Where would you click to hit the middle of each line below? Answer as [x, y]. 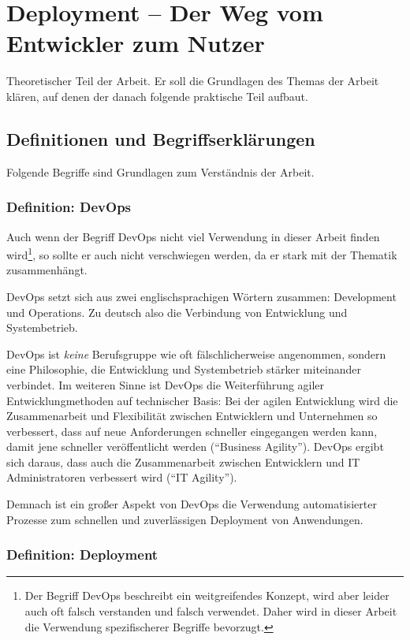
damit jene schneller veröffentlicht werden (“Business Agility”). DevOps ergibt [195, 447]
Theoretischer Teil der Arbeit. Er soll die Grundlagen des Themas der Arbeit [193, 81]
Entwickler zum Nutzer [136, 43]
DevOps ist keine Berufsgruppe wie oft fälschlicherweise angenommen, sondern [196, 353]
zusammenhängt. [47, 270]
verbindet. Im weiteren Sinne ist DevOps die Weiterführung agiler [166, 384]
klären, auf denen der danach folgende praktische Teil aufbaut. [157, 96]
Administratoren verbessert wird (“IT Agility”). [122, 477]
